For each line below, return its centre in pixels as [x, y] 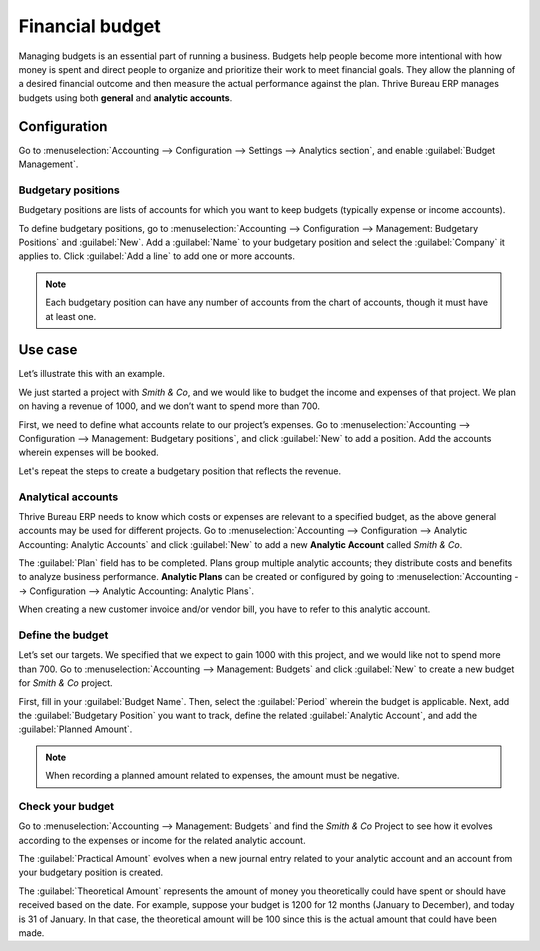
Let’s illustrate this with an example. [91, 374]
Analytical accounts [68, 497]
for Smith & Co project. [66, 683]
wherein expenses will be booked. [88, 452]
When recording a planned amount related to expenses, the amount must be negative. [222, 776]
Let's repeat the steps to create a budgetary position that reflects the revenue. [180, 471]
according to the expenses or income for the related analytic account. [162, 840]
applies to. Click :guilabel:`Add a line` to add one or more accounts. [156, 256]
